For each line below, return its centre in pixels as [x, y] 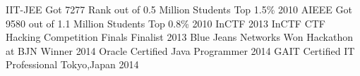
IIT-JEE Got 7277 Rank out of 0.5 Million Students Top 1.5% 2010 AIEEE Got [179, 9]
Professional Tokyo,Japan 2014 [72, 64]
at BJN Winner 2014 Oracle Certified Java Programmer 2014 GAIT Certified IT [180, 50]
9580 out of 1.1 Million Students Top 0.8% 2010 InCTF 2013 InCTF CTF [166, 23]
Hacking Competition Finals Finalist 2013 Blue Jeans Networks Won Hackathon [179, 37]
